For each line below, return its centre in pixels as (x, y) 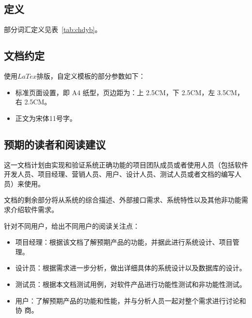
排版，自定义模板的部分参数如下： (91, 76)
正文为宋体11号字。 (46, 118)
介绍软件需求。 (34, 209)
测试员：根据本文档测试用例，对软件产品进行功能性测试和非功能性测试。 (131, 284)
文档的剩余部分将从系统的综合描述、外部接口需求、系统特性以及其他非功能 (123, 200)
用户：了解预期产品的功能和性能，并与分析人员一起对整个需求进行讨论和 (131, 300)
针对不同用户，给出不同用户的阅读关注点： (72, 226)
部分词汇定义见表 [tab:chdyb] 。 (53, 29)
